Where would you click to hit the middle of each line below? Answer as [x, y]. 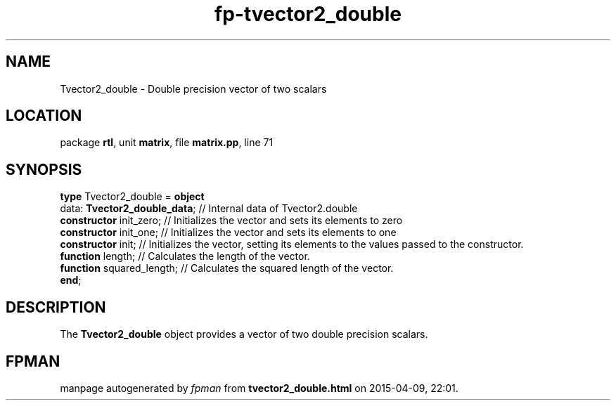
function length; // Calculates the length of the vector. [185, 256]
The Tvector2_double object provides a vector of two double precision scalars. [244, 334]
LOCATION [44, 116]
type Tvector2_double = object [132, 197]
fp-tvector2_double [308, 14]
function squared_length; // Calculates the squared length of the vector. [227, 268]
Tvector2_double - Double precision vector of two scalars [193, 89]
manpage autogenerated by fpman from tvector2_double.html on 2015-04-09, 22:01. [259, 388]
